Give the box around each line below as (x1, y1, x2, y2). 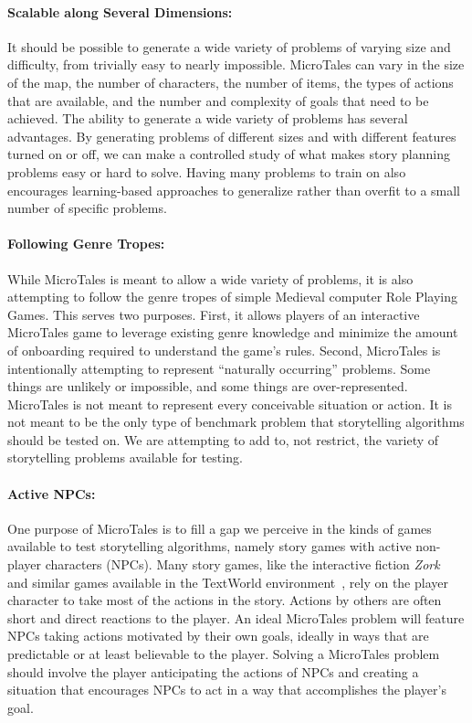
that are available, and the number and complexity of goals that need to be (7, 90, 429, 110)
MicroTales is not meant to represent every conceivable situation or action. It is (7, 394, 453, 413)
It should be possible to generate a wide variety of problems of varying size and (7, 37, 451, 56)
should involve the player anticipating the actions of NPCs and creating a (7, 662, 419, 681)
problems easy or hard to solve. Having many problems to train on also (7, 162, 406, 181)
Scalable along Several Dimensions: (7, 2, 233, 21)
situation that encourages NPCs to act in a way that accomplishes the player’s (7, 680, 446, 699)
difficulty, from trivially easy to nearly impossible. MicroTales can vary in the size (7, 55, 465, 74)
